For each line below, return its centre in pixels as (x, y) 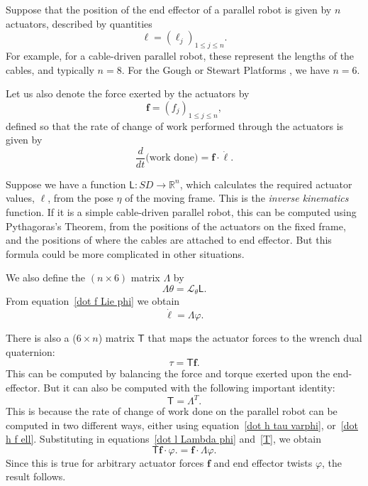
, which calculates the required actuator (266, 184)
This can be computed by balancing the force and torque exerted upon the (168, 373)
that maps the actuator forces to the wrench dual (255, 338)
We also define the (46, 277)
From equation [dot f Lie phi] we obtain (93, 301)
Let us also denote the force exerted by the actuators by (128, 93)
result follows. (36, 476)
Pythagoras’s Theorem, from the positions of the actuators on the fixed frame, (176, 226)
